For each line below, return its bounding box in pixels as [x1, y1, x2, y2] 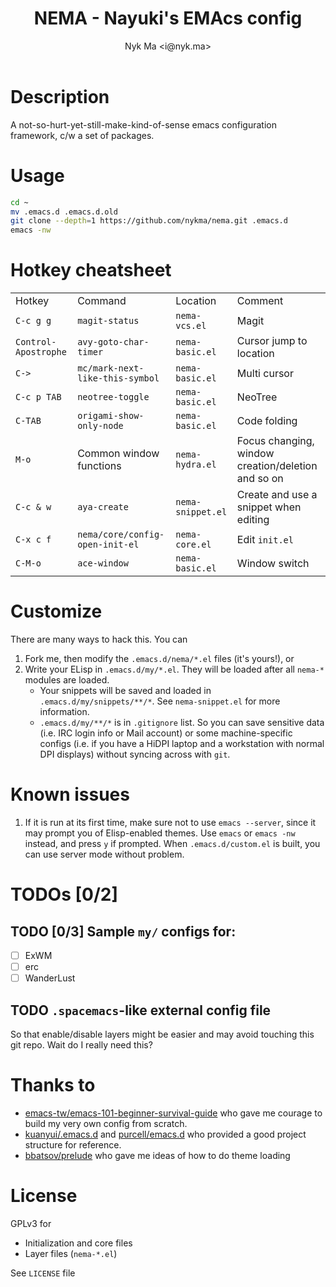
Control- [15, 337, 57, 348]
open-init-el [77, 539, 140, 551]
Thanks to [10, 1074, 96, 1097]
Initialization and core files [24, 1237, 133, 1249]
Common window [77, 447, 160, 461]
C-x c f [15, 534, 52, 546]
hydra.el [175, 459, 217, 471]
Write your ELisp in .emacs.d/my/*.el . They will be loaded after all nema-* [24, 663, 325, 675]
